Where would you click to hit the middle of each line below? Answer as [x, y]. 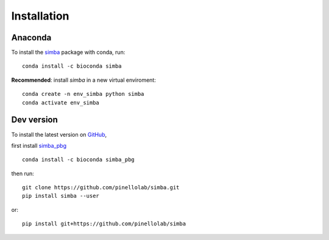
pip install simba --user [61, 196]
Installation [40, 16]
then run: [23, 173]
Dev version [34, 120]
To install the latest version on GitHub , [59, 134]
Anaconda [31, 38]
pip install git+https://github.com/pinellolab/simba [104, 224]
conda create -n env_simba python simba [83, 94]
